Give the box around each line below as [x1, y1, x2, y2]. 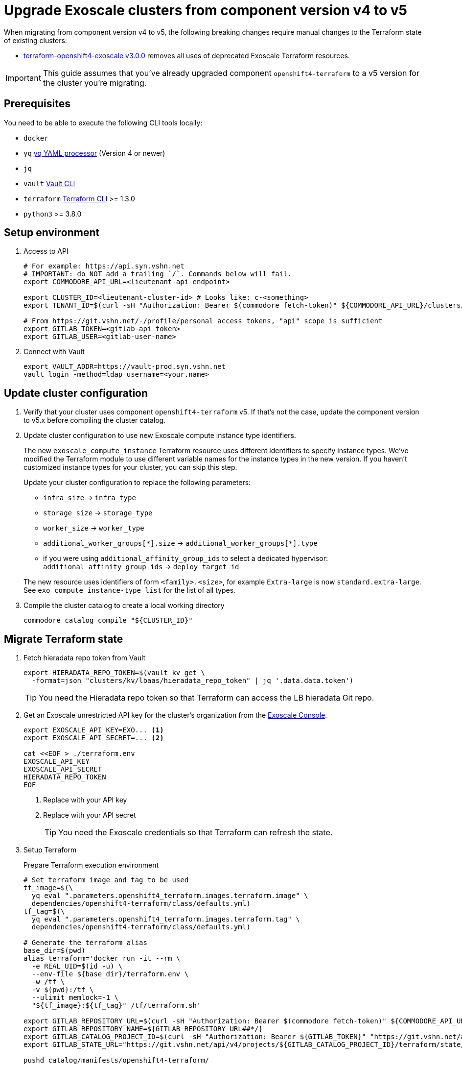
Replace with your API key [43, 796, 127, 804]
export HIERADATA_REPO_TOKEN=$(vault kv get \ [23, 669, 205, 677]
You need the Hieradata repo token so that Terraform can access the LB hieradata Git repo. [39, 693, 374, 703]
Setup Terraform [23, 846, 77, 854]
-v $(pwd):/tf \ [31, 986, 94, 994]
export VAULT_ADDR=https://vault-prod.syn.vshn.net [23, 363, 226, 371]
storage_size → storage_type [43, 509, 153, 517]
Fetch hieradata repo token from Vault [23, 654, 146, 662]
